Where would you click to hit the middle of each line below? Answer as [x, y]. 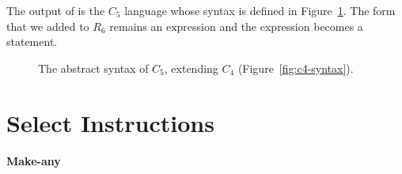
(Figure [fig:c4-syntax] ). [296, 68]
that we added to [48, 26]
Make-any [34, 161]
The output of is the [56, 10]
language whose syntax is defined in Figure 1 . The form [260, 10]
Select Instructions [110, 122]
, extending [191, 68]
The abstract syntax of [93, 68]
